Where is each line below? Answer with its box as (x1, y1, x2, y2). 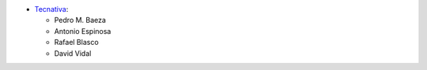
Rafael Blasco (54, 38, 99, 47)
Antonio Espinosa (54, 26, 111, 35)
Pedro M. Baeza (54, 16, 107, 25)
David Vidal (54, 48, 92, 58)
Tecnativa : (34, 5, 69, 13)
